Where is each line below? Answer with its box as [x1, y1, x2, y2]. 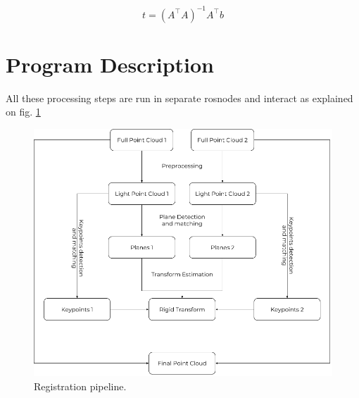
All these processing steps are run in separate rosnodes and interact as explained [6, 90, 353, 105]
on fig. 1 [6, 104, 41, 119]
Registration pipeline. [34, 378, 127, 393]
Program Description [6, 49, 214, 78]
